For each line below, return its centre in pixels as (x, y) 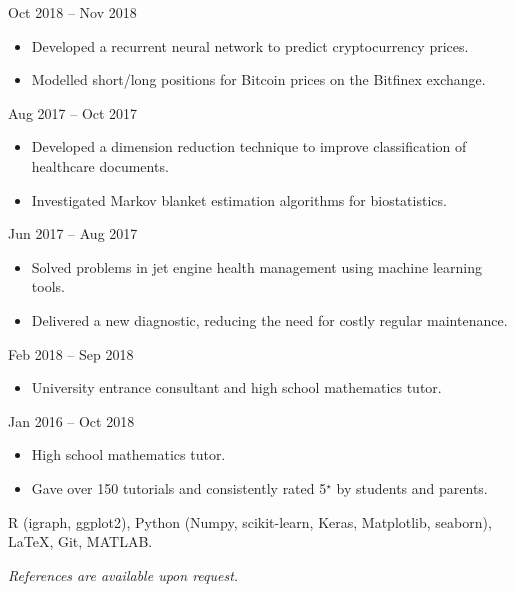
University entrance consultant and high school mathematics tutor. (236, 387)
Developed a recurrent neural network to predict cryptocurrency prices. (250, 45)
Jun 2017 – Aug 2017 (73, 233)
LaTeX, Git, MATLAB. (80, 541)
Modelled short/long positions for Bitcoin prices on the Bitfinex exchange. (258, 79)
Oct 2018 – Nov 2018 (72, 12)
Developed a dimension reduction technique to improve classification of (249, 146)
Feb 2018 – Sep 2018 (71, 353)
